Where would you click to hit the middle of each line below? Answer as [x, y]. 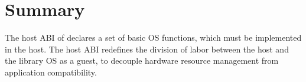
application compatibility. [51, 72]
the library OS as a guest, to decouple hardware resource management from [142, 60]
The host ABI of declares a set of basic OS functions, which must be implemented [153, 37]
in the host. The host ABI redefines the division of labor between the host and [147, 49]
